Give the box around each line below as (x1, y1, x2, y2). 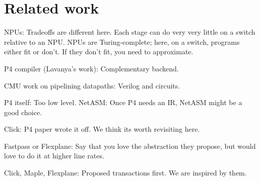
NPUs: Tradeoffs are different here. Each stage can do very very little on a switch (4, 27, 255, 37)
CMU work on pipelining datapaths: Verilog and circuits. (4, 80, 180, 90)
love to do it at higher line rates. (4, 150, 104, 161)
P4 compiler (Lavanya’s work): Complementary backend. (4, 63, 179, 73)
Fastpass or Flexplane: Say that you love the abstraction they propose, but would (4, 140, 256, 151)
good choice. (4, 107, 42, 117)
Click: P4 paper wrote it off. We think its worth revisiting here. (4, 124, 200, 134)
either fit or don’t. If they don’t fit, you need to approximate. (4, 46, 193, 57)
